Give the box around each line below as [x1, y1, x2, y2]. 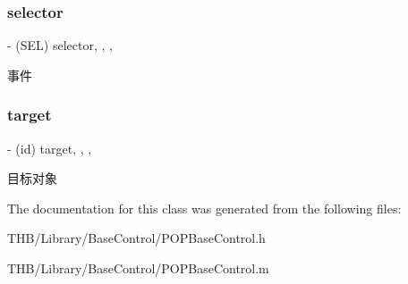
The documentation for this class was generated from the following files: [7, 198, 402, 217]
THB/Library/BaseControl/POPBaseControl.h [7, 229, 266, 247]
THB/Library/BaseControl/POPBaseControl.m [7, 259, 269, 277]
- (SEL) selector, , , [7, 36, 113, 54]
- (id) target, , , [7, 138, 92, 157]
